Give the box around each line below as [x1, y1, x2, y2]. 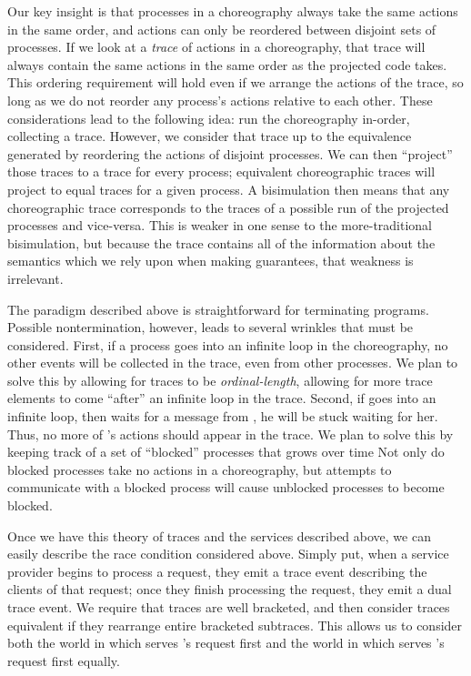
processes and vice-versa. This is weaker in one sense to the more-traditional [7, 216, 433, 235]
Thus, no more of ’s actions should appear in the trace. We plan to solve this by [7, 424, 454, 443]
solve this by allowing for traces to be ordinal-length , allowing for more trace [7, 370, 433, 389]
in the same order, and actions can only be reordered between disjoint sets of [7, 19, 436, 38]
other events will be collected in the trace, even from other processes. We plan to [7, 353, 458, 372]
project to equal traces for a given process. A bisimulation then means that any [7, 179, 450, 198]
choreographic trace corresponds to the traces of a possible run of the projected [7, 197, 449, 217]
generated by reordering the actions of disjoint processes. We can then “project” [7, 144, 453, 163]
